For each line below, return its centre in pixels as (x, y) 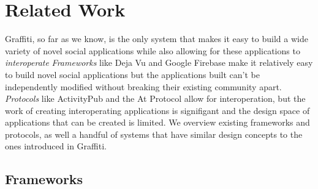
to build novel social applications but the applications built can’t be (133, 74)
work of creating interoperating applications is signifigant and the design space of (157, 110)
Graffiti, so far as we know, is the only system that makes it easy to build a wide (157, 39)
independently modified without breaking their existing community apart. (143, 86)
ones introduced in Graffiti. (56, 146)
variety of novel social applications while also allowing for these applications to (153, 50)
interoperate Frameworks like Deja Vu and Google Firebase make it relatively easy (159, 62)
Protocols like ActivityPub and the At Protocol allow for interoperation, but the (155, 98)
